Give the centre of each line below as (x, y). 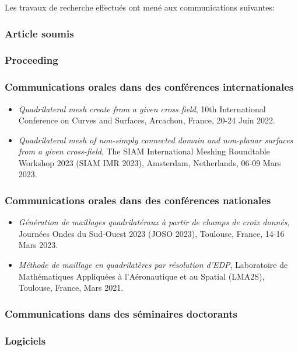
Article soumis (39, 33)
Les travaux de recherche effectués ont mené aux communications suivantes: (140, 7)
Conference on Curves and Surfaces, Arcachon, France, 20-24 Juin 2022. (147, 120)
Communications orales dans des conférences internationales (149, 87)
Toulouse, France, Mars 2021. (71, 288)
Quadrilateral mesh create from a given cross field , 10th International (142, 109)
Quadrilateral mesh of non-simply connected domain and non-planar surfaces (156, 140)
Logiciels (25, 340)
